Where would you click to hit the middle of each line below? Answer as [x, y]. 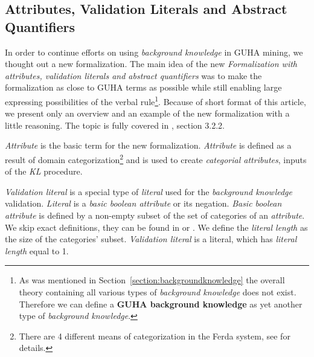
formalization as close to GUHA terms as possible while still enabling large [143, 87]
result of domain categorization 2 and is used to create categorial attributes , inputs [156, 159]
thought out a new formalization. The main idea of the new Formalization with [151, 64]
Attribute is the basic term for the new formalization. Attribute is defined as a [148, 145]
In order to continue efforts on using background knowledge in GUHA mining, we [154, 52]
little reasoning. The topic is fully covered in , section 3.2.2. [115, 125]
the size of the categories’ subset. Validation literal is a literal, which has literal [151, 239]
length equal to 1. [37, 250]
